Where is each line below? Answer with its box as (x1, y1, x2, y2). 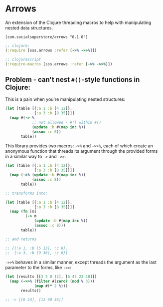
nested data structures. (5, 24, 53, 30)
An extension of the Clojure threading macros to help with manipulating (5, 19, 152, 25)
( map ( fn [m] (9, 209, 37, 214)
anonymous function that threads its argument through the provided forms (5, 148, 158, 154)
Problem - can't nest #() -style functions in (5, 75, 140, 84)
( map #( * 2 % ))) (34, 284, 68, 289)
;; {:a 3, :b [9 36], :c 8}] (5, 250, 68, 255)
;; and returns (5, 237, 37, 242)
